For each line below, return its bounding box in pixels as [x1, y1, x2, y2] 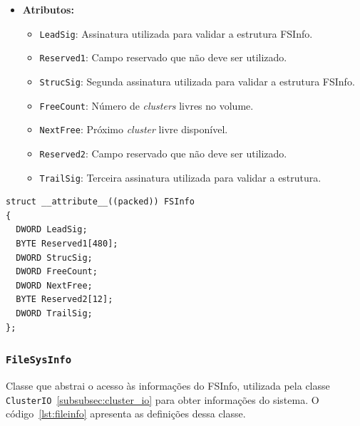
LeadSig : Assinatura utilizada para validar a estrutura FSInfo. [39, 26, 313, 41]
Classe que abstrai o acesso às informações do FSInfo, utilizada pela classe [6, 378, 330, 393]
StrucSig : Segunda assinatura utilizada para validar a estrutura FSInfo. [39, 73, 355, 88]
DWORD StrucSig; [16, 252, 93, 263]
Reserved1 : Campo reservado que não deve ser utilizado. [39, 50, 287, 65]
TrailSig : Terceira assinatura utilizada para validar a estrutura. [39, 170, 322, 185]
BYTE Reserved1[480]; [16, 238, 118, 249]
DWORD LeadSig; [16, 224, 88, 235]
